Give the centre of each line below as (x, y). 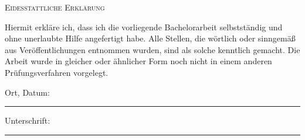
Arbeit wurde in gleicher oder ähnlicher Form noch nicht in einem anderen (138, 61)
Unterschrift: (28, 120)
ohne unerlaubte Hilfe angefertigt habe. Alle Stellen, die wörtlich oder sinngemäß (150, 38)
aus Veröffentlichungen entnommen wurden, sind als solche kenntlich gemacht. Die (152, 49)
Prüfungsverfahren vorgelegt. (57, 72)
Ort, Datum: (27, 92)
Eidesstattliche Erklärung (55, 7)
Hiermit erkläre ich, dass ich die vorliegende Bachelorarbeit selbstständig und (144, 27)
